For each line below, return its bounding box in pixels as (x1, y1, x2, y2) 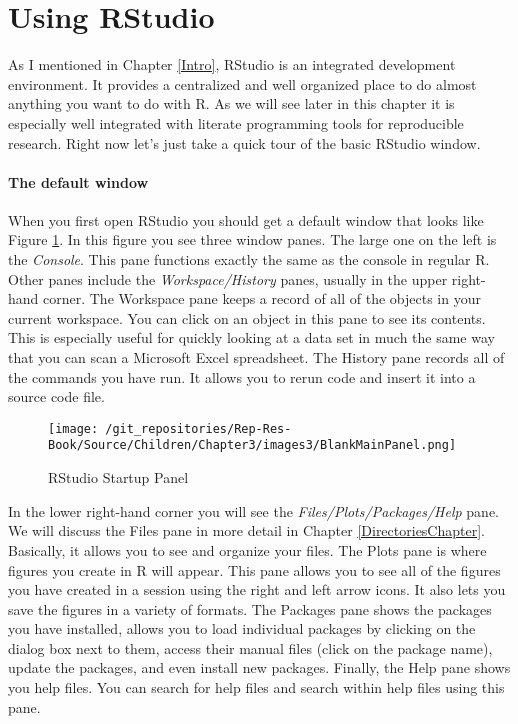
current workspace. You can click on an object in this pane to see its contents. (8, 307, 486, 328)
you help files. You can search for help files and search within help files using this (8, 677, 505, 698)
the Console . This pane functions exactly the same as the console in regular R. (8, 249, 490, 270)
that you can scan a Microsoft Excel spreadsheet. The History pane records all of (8, 347, 505, 368)
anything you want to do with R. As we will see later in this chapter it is (8, 93, 455, 114)
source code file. (8, 386, 105, 407)
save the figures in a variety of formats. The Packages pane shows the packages (8, 598, 492, 619)
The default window (8, 171, 149, 192)
